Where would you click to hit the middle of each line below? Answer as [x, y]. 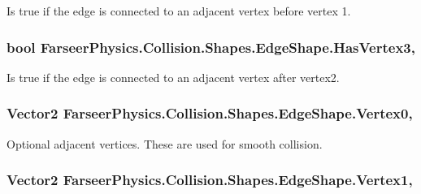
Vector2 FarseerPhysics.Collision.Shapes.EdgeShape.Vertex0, [210, 113]
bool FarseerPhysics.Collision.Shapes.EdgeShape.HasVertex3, [211, 47]
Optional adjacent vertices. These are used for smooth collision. [165, 143]
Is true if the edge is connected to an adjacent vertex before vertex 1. [179, 11]
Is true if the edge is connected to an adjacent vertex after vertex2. [173, 77]
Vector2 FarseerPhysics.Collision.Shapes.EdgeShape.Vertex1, [210, 180]
